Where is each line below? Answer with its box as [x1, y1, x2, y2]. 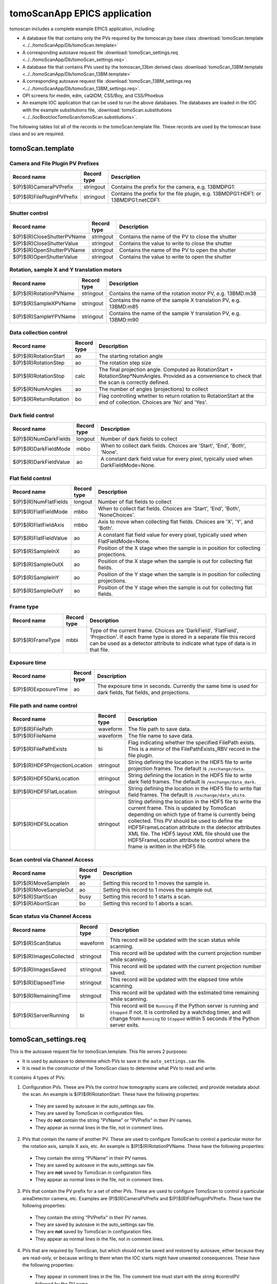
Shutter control [9, 210, 48, 217]
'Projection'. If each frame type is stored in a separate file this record [89, 633, 256, 640]
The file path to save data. [128, 726, 191, 733]
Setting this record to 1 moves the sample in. [103, 879, 210, 886]
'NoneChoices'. [97, 511, 135, 518]
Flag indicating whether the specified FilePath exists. [128, 739, 256, 746]
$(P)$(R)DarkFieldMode [12, 445, 71, 452]
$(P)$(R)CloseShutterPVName [12, 233, 86, 240]
